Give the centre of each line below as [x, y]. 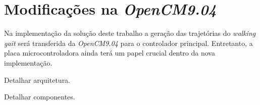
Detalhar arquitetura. [37, 80]
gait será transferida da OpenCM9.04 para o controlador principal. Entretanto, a [128, 43]
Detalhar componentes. [40, 97]
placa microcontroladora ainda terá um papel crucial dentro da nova [110, 53]
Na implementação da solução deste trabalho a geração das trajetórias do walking [130, 33]
